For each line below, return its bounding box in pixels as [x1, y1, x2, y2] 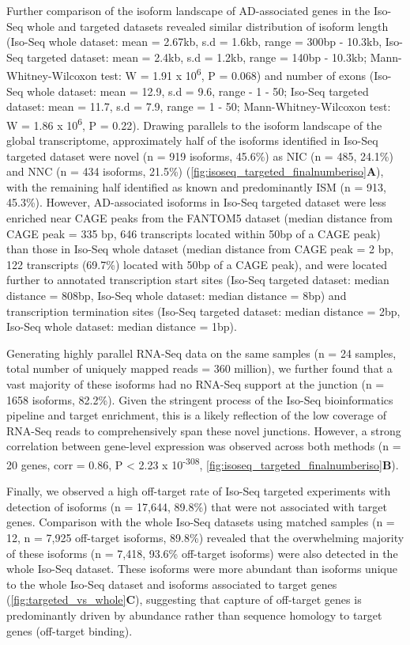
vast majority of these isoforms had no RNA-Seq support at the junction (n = [6, 375, 385, 392]
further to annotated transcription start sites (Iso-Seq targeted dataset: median [6, 271, 389, 288]
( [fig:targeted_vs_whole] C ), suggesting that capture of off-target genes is [6, 591, 362, 608]
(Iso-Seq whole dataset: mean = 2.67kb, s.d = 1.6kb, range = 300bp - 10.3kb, [6, 33, 382, 50]
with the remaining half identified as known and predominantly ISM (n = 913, [6, 178, 386, 195]
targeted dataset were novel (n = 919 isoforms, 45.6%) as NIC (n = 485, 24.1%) [6, 147, 393, 164]
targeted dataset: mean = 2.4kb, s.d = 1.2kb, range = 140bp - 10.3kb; [27, 48, 367, 65]
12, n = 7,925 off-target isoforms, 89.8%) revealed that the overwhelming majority [6, 529, 404, 545]
